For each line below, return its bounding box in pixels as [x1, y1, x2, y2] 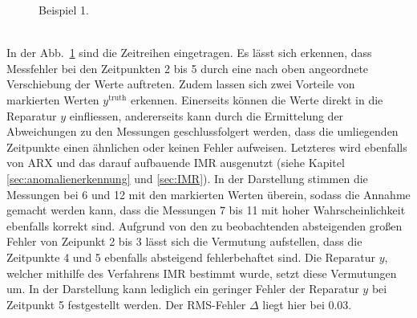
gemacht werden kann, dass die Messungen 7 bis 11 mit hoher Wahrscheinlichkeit [6, 202, 406, 218]
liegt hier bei [262, 296, 325, 312]
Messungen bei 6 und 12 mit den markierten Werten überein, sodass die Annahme [6, 185, 411, 202]
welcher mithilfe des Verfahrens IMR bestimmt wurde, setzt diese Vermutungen [6, 264, 397, 281]
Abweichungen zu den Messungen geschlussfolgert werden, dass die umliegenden [6, 123, 399, 140]
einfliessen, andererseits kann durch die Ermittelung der [69, 107, 344, 124]
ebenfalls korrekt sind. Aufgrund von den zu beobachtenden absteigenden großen [6, 217, 403, 234]
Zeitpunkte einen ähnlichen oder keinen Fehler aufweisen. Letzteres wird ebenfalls [6, 138, 407, 155]
